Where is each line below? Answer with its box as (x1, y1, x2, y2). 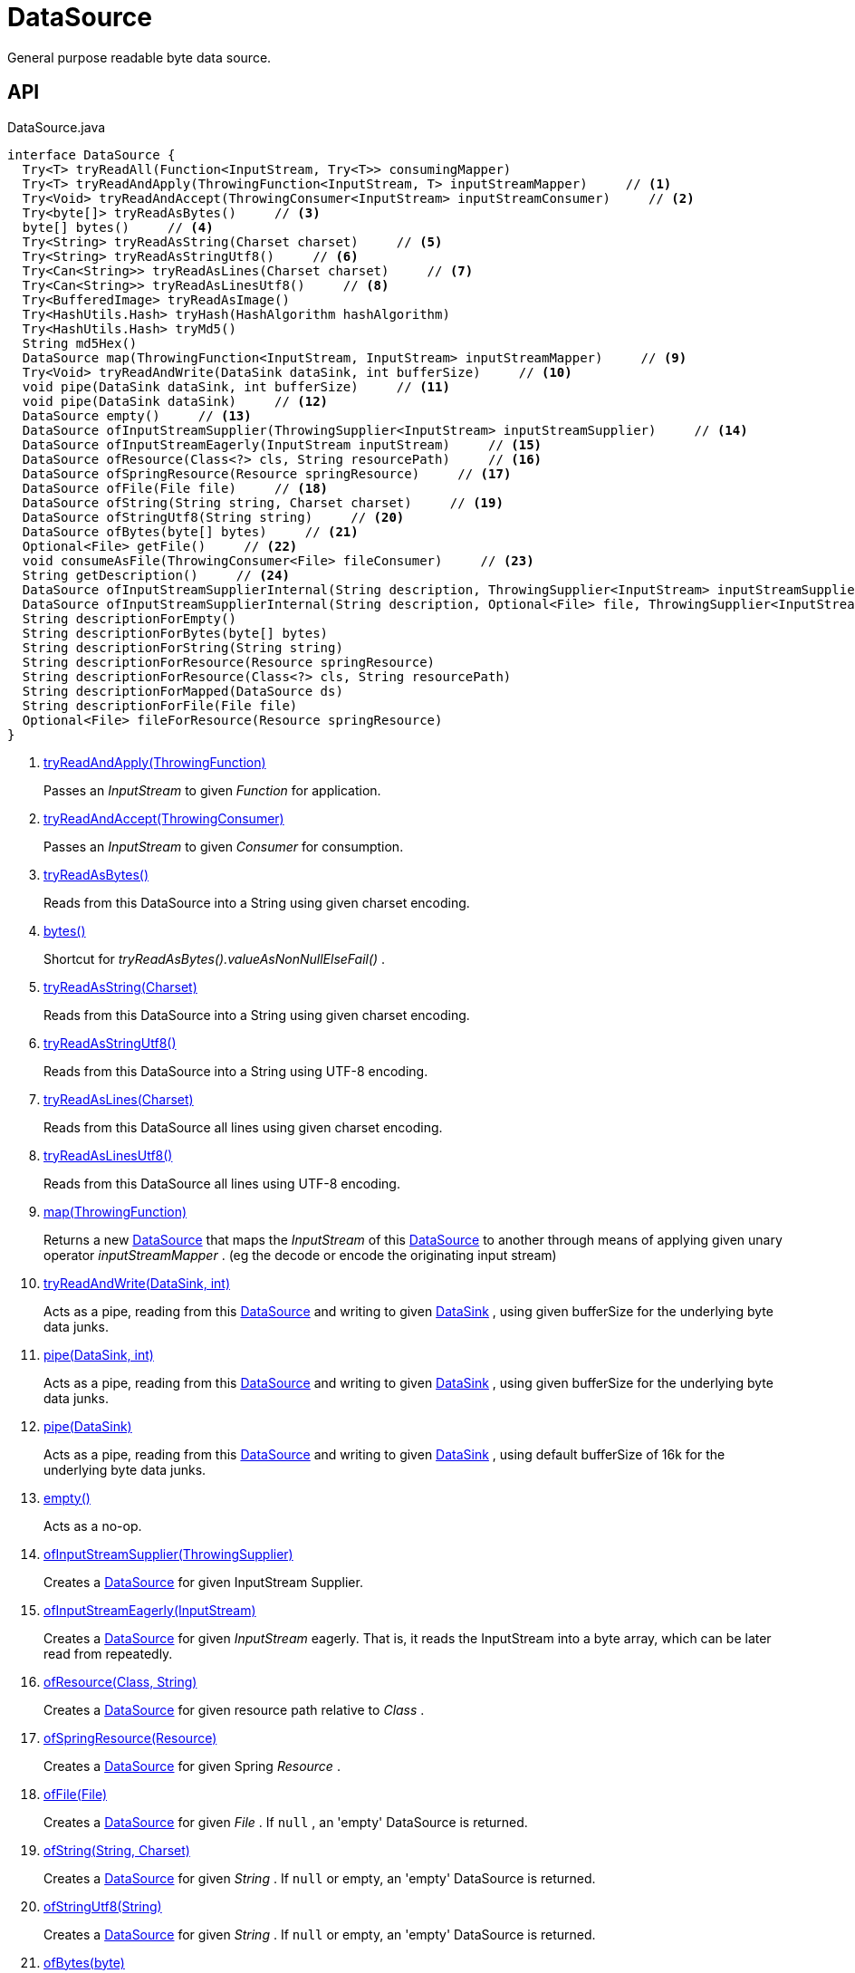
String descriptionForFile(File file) (22, 698, 298, 713)
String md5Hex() (22, 335, 138, 351)
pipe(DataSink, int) (43, 1346, 154, 1362)
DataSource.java (7, 119, 106, 135)
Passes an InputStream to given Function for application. (43, 782, 381, 798)
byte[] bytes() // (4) (22, 219, 214, 235)
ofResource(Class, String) (43, 1673, 197, 1689)
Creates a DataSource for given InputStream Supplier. (43, 1574, 363, 1590)
